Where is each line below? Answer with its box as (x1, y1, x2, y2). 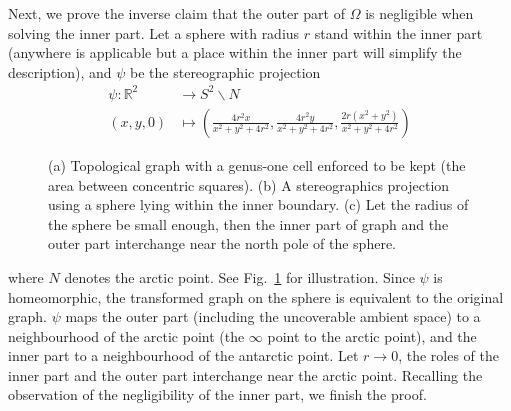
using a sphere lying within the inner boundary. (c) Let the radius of (48, 194, 469, 215)
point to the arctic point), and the (267, 325, 477, 346)
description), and (8, 61, 112, 82)
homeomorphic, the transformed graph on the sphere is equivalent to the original (8, 286, 504, 307)
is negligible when (365, 3, 474, 23)
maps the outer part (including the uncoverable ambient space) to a (65, 306, 481, 327)
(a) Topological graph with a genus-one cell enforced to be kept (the (48, 154, 466, 175)
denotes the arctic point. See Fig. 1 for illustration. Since (64, 266, 415, 287)
